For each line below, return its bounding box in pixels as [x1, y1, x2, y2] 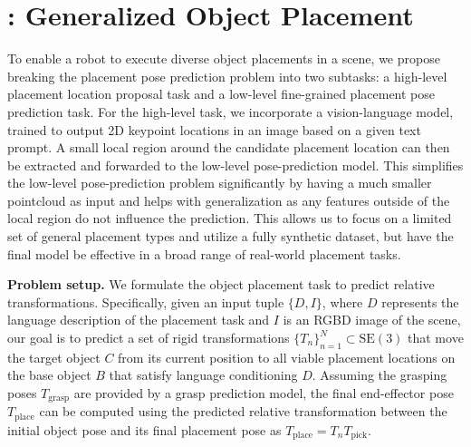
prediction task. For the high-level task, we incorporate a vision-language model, [7, 102, 454, 121]
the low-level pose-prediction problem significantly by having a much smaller [7, 173, 432, 192]
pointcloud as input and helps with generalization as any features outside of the [7, 190, 450, 209]
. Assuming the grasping [312, 365, 447, 384]
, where [322, 292, 363, 311]
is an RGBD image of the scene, [283, 310, 461, 329]
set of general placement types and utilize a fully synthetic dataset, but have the [7, 227, 454, 246]
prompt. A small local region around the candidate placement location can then [7, 138, 450, 157]
